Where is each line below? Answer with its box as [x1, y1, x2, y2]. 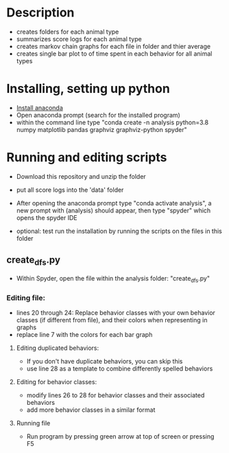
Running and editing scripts [6, 150, 167, 166]
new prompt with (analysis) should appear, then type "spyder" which [16, 206, 211, 214]
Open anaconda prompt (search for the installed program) [16, 111, 181, 119]
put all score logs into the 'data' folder [16, 186, 124, 194]
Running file [16, 419, 51, 427]
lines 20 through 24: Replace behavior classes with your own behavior [16, 308, 215, 317]
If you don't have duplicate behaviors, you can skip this [26, 357, 183, 365]
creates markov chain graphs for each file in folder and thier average [16, 42, 210, 50]
